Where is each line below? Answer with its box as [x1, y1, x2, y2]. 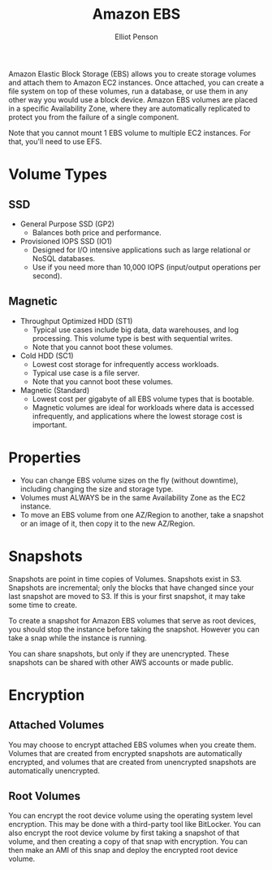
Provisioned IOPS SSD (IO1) [19, 236, 112, 246]
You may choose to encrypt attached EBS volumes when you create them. [8, 740, 257, 750]
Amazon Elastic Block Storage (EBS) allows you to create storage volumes [8, 68, 257, 78]
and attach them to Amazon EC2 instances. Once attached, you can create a [8, 77, 265, 87]
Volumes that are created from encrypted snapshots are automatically [8, 748, 243, 758]
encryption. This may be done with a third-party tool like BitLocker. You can [8, 820, 261, 829]
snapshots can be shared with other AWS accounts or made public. [8, 657, 234, 667]
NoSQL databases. [32, 253, 96, 263]
